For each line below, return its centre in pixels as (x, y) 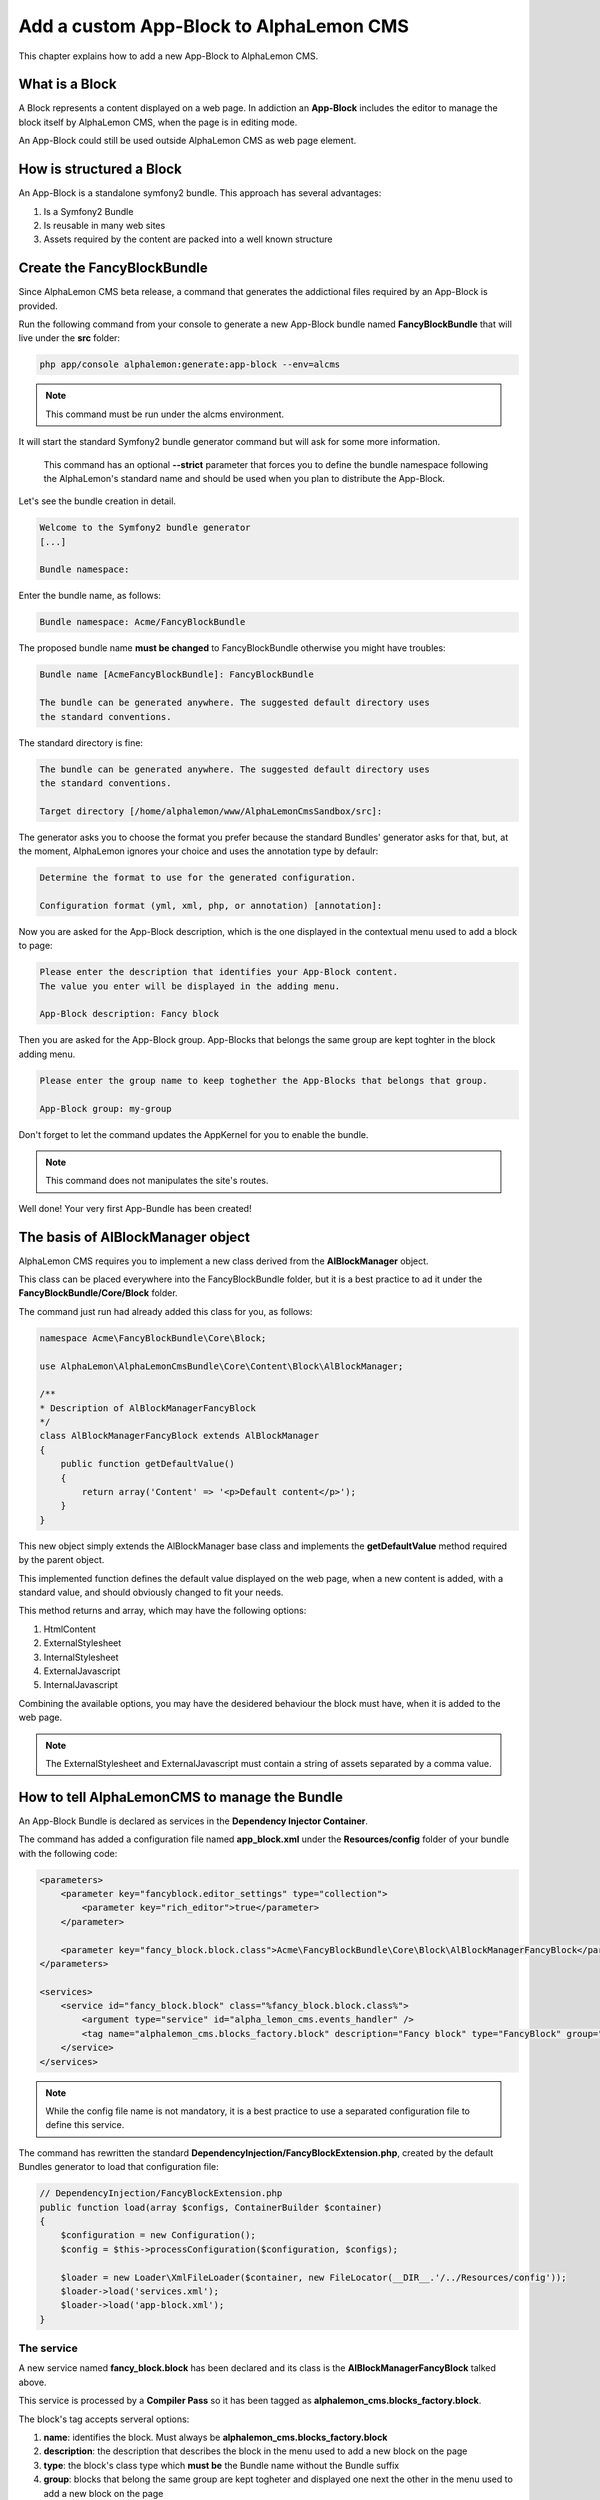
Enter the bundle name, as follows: (90, 596)
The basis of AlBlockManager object (134, 1236)
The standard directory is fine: (81, 742)
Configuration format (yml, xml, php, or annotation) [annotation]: (211, 905)
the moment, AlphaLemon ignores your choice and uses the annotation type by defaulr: (198, 851)
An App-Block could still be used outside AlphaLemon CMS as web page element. (187, 141)
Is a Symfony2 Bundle (88, 211)
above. (32, 2382)
